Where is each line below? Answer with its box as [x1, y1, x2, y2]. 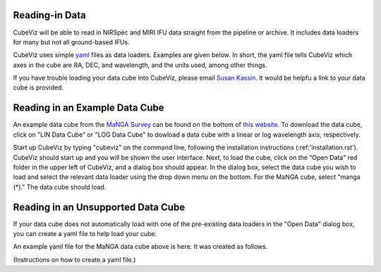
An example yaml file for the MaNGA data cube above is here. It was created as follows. [13, 242, 268, 251]
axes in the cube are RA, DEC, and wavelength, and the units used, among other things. [13, 61, 267, 69]
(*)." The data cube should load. [13, 183, 107, 191]
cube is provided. [13, 83, 64, 92]
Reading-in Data [13, 9, 86, 21]
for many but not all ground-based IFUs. [13, 37, 130, 46]
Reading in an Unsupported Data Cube [13, 201, 186, 213]
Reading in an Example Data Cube [13, 102, 164, 114]
